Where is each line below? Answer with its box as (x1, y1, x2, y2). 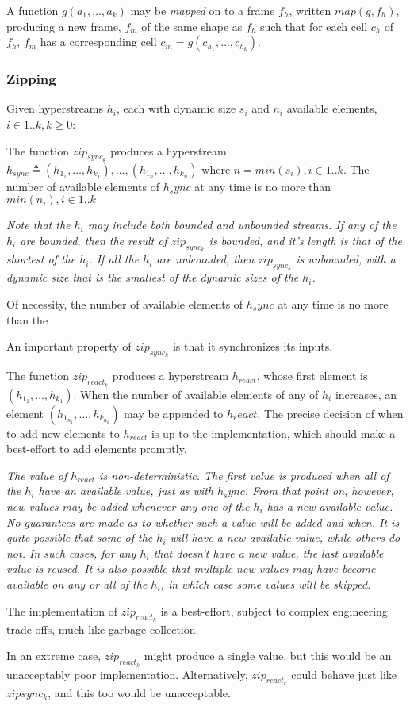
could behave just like (291, 666, 397, 682)
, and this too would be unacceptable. (48, 684, 231, 700)
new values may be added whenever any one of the (6, 497, 250, 514)
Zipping (6, 69, 56, 89)
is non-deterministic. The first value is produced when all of (99, 466, 389, 483)
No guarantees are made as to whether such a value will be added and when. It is (6, 513, 400, 530)
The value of (6, 466, 67, 483)
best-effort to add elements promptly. (6, 440, 187, 457)
